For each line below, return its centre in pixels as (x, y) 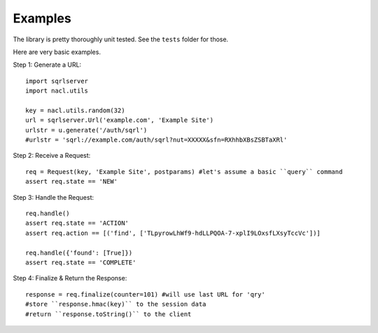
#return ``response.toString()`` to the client (108, 314)
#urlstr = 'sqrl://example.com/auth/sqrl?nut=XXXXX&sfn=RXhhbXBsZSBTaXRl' (156, 140)
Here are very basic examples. (57, 52)
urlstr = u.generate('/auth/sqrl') (86, 130)
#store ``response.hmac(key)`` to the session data (116, 304)
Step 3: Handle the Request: (54, 197)
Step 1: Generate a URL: (47, 65)
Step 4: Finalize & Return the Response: (70, 278)
